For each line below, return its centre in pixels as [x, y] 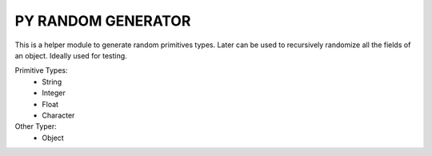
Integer [54, 93]
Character [58, 115]
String [52, 82]
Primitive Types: [41, 70]
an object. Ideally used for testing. [71, 55]
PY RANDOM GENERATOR [103, 21]
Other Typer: [36, 126]
